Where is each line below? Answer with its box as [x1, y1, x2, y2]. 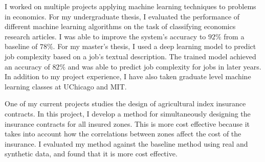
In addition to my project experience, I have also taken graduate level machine [5, 71, 251, 82]
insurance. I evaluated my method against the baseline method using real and [5, 138, 248, 149]
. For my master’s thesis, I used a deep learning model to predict [53, 41, 256, 52]
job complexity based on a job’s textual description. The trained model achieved [5, 51, 256, 61]
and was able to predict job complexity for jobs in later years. [68, 61, 261, 72]
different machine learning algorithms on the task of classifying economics [5, 21, 236, 32]
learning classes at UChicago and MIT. [5, 81, 127, 91]
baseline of [5, 41, 38, 52]
